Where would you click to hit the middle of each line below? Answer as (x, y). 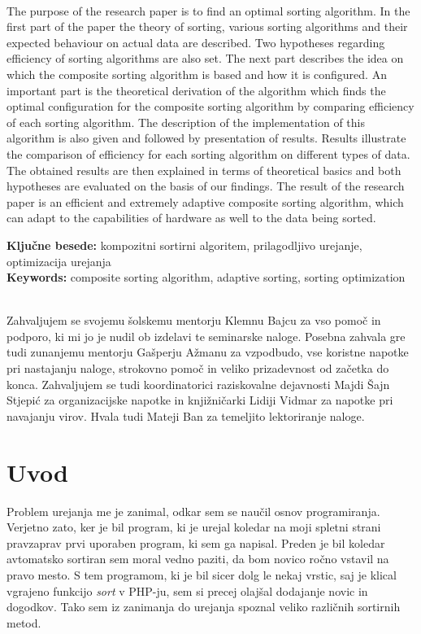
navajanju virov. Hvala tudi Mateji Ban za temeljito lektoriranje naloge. (186, 415)
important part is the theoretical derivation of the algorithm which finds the (196, 90)
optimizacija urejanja (59, 261)
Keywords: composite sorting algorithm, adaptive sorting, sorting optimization (206, 277)
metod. (24, 622)
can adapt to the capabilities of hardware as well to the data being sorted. (191, 218)
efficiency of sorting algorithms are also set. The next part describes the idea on (205, 58)
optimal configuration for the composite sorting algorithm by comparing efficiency (210, 106)
